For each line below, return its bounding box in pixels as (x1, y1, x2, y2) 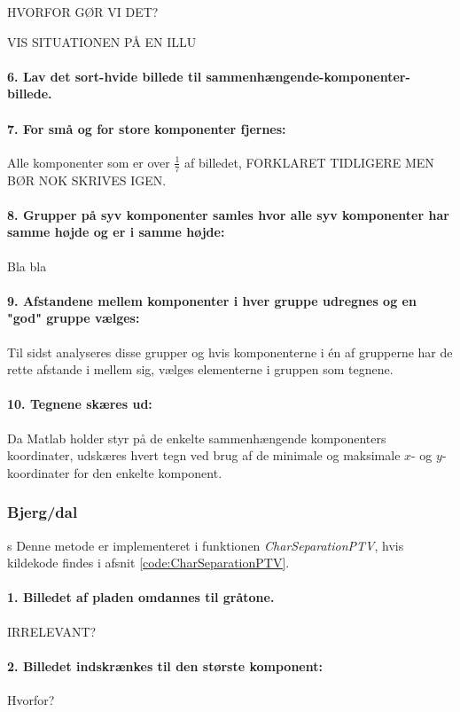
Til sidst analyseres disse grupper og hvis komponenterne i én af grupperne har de (7, 342, 453, 361)
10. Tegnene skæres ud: (7, 395, 152, 413)
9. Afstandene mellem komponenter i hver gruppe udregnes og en (7, 291, 417, 309)
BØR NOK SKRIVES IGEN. (7, 170, 167, 189)
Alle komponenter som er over (7, 153, 170, 171)
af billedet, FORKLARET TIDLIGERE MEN (183, 153, 434, 171)
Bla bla (7, 256, 47, 275)
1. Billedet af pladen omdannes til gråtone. (7, 588, 275, 606)
